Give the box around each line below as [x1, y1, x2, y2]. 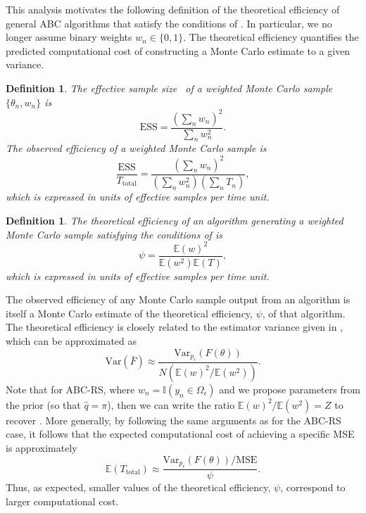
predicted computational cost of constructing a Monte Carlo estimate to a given [6, 43, 351, 58]
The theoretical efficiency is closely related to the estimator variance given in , [6, 319, 343, 334]
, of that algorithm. [262, 305, 346, 320]
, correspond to [280, 480, 346, 495]
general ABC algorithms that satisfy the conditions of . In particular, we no [6, 15, 332, 30]
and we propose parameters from [219, 381, 360, 396]
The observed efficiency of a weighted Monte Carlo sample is [6, 141, 267, 156]
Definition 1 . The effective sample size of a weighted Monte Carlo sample [6, 80, 333, 95]
